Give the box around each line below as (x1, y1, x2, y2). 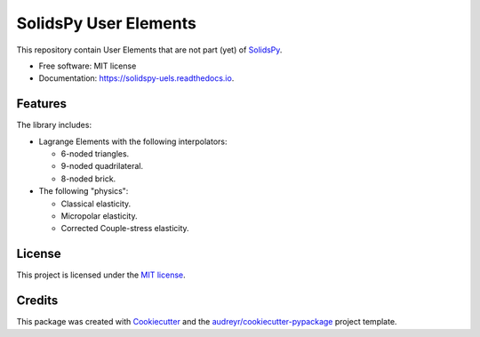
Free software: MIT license (38, 60, 137, 71)
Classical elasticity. (60, 198, 132, 209)
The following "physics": (38, 186, 129, 197)
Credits (16, 293, 59, 309)
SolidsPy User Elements (16, 13, 197, 33)
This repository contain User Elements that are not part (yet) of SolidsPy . (16, 44, 283, 55)
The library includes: (16, 120, 92, 131)
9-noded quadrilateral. (60, 161, 144, 172)
